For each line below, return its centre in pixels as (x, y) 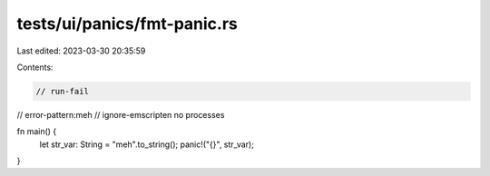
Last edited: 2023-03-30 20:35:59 (81, 51)
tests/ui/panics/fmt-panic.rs (127, 24)
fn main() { (37, 132)
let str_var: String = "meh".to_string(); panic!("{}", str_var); (147, 144)
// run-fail (63, 91)
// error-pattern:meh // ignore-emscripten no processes (121, 114)
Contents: (35, 67)
